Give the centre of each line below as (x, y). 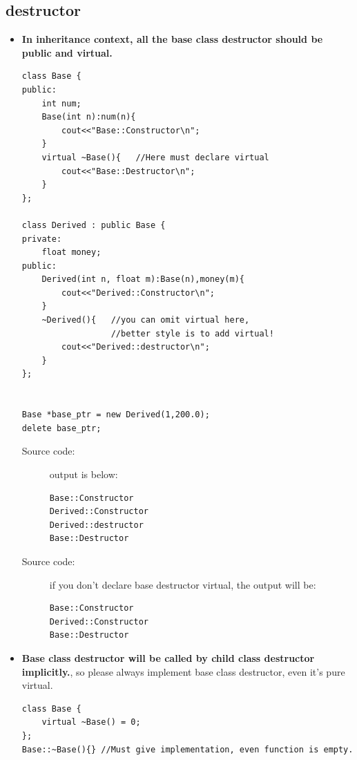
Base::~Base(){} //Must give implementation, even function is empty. (187, 749)
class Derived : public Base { (94, 225)
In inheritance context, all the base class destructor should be (172, 39)
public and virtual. (67, 52)
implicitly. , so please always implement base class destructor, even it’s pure (183, 671)
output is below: (84, 474)
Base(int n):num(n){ (89, 117)
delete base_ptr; (61, 428)
